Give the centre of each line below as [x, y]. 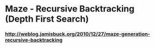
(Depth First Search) [47, 19]
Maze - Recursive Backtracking [70, 9]
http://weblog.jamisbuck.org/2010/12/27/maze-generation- [77, 34]
